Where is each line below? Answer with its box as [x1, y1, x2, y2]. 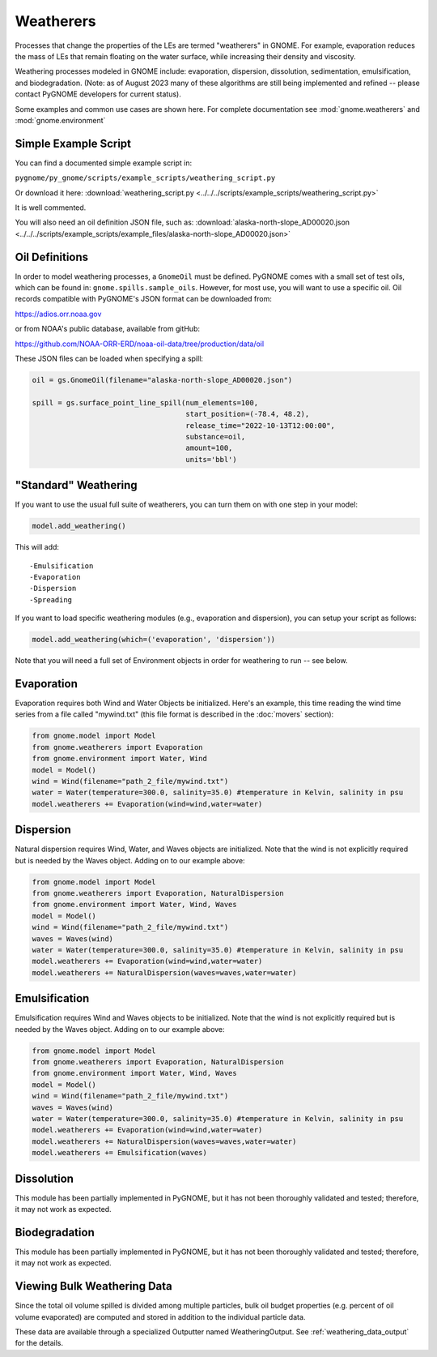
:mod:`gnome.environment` [15, 115, 106, 125]
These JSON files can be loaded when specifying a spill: [15, 353, 204, 363]
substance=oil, [185, 432, 246, 441]
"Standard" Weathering [15, 478, 138, 492]
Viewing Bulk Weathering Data [15, 1279, 173, 1293]
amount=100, [185, 443, 233, 453]
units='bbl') [185, 455, 238, 464]
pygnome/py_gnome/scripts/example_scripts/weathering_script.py [15, 173, 276, 182]
